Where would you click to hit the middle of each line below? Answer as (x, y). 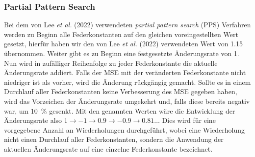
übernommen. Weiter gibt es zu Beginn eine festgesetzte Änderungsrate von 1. (122, 53)
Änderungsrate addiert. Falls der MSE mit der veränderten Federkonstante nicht (125, 72)
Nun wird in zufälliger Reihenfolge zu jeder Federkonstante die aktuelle (111, 63)
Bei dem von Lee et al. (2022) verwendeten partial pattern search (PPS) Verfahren (127, 25)
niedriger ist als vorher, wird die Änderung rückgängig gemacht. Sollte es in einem (127, 82)
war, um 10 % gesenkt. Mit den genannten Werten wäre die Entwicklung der (120, 110)
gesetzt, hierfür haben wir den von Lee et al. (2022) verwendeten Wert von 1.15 (123, 44)
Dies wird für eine (189, 120)
